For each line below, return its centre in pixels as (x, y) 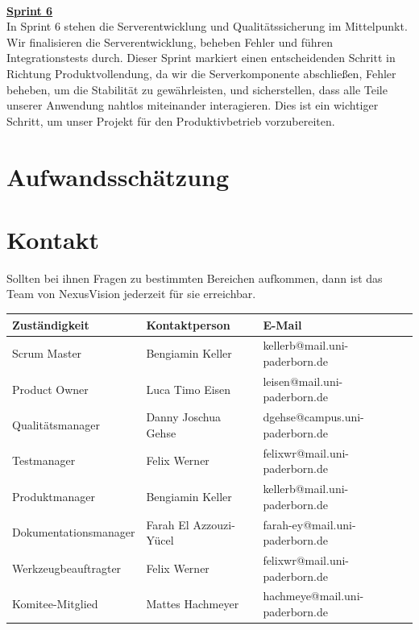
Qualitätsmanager (56, 425)
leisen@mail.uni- (303, 381)
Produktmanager (54, 496)
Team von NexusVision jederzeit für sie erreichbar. (131, 294)
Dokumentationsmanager (74, 532)
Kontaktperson (188, 324)
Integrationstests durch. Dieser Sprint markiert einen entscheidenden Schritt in (201, 58)
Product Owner (50, 389)
